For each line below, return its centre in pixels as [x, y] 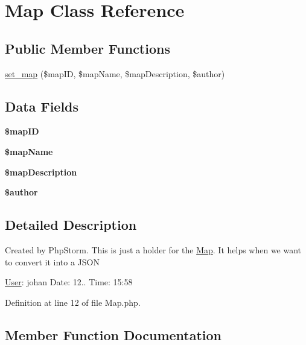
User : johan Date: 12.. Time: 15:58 [69, 282]
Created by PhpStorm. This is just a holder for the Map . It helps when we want [153, 249]
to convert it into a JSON [52, 261]
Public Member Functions [88, 48]
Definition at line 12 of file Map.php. [73, 302]
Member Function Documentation [113, 334]
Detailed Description [71, 225]
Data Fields [42, 106]
